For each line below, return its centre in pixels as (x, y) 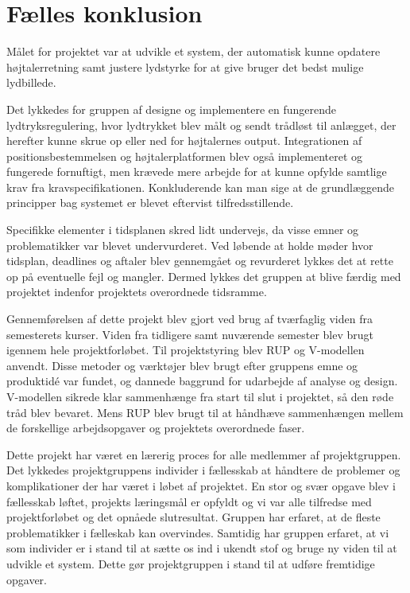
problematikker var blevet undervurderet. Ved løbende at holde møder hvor (190, 245)
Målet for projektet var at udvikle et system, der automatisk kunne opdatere (193, 51)
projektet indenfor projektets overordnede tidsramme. (137, 292)
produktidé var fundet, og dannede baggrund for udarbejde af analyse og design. (202, 381)
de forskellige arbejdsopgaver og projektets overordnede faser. (156, 428)
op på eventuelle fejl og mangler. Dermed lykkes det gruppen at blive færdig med (204, 276)
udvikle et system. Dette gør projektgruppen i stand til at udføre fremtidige (191, 563)
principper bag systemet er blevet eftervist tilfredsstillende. (150, 203)
